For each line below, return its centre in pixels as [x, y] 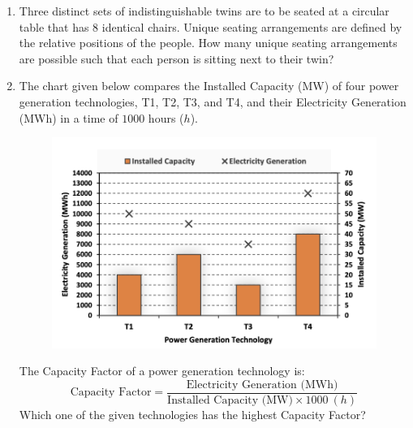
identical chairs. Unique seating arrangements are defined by [252, 26]
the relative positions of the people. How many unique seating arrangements [208, 43]
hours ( [166, 117]
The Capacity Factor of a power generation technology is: [162, 371]
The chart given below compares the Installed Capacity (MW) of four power [209, 86]
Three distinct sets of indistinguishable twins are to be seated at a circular [204, 11]
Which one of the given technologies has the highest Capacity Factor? [192, 414]
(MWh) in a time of [69, 117]
